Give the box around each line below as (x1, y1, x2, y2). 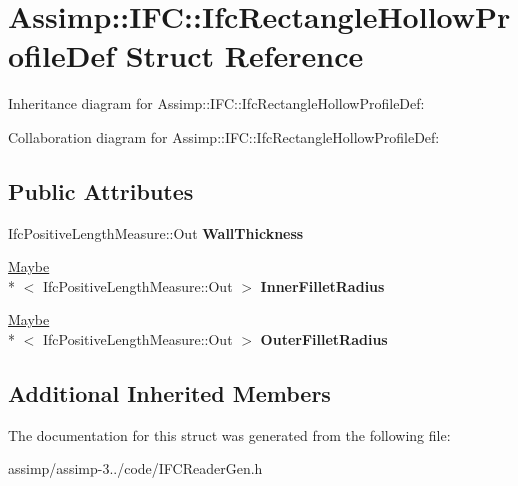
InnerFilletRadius (260, 275, 385, 296)
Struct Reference (125, 35, 364, 76)
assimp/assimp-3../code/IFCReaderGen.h (8, 458, 263, 479)
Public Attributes (8, 175, 194, 206)
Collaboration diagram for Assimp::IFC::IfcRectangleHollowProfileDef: (8, 126, 440, 147)
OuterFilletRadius (260, 329, 388, 350)
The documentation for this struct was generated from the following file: (8, 424, 451, 445)
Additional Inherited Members (8, 378, 331, 409)
